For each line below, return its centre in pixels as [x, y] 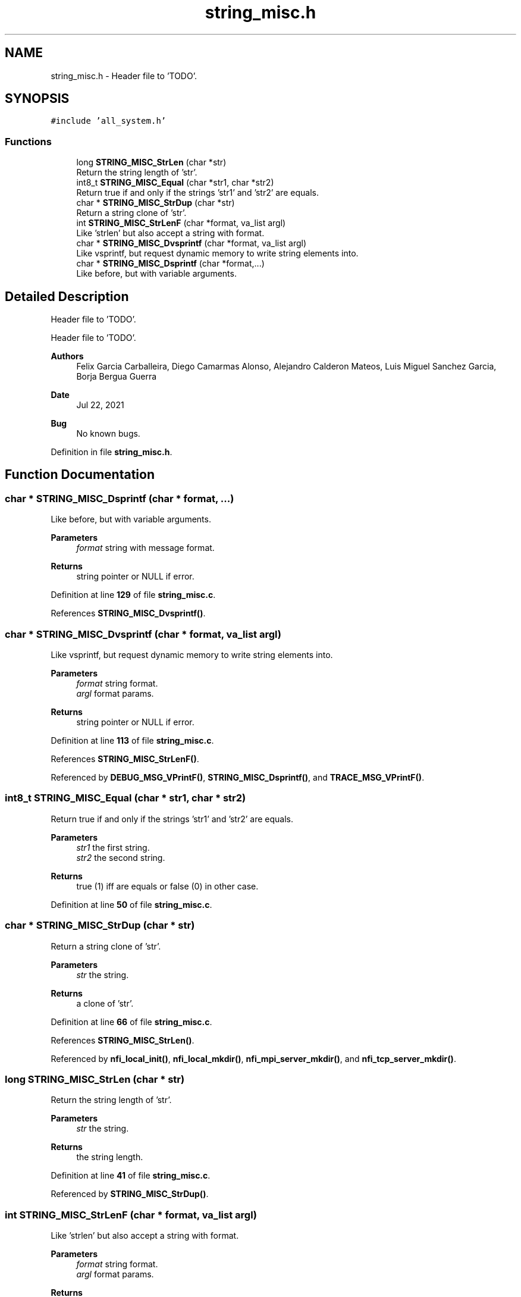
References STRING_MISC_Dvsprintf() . [128, 613]
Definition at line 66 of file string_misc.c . [131, 1022]
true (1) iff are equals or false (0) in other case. [167, 886]
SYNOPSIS [37, 99]
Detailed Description [67, 296]
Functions [28, 141]
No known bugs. [108, 434]
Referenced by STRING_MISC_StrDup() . [130, 1194]
